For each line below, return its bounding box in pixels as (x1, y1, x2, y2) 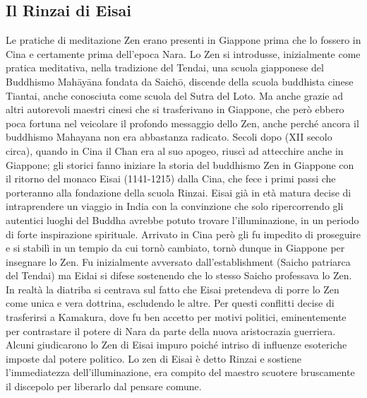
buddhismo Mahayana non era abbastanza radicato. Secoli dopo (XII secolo (6, 129, 332, 144)
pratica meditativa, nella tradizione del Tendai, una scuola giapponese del (6, 60, 324, 75)
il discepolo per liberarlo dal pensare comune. (6, 379, 202, 394)
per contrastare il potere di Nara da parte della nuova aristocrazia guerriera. (6, 323, 336, 338)
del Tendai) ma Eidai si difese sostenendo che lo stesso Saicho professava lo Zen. (6, 268, 352, 283)
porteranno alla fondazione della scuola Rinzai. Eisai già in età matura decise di (6, 185, 351, 199)
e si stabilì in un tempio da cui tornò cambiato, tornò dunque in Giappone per (6, 240, 345, 255)
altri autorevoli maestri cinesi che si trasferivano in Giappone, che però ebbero (6, 102, 344, 117)
